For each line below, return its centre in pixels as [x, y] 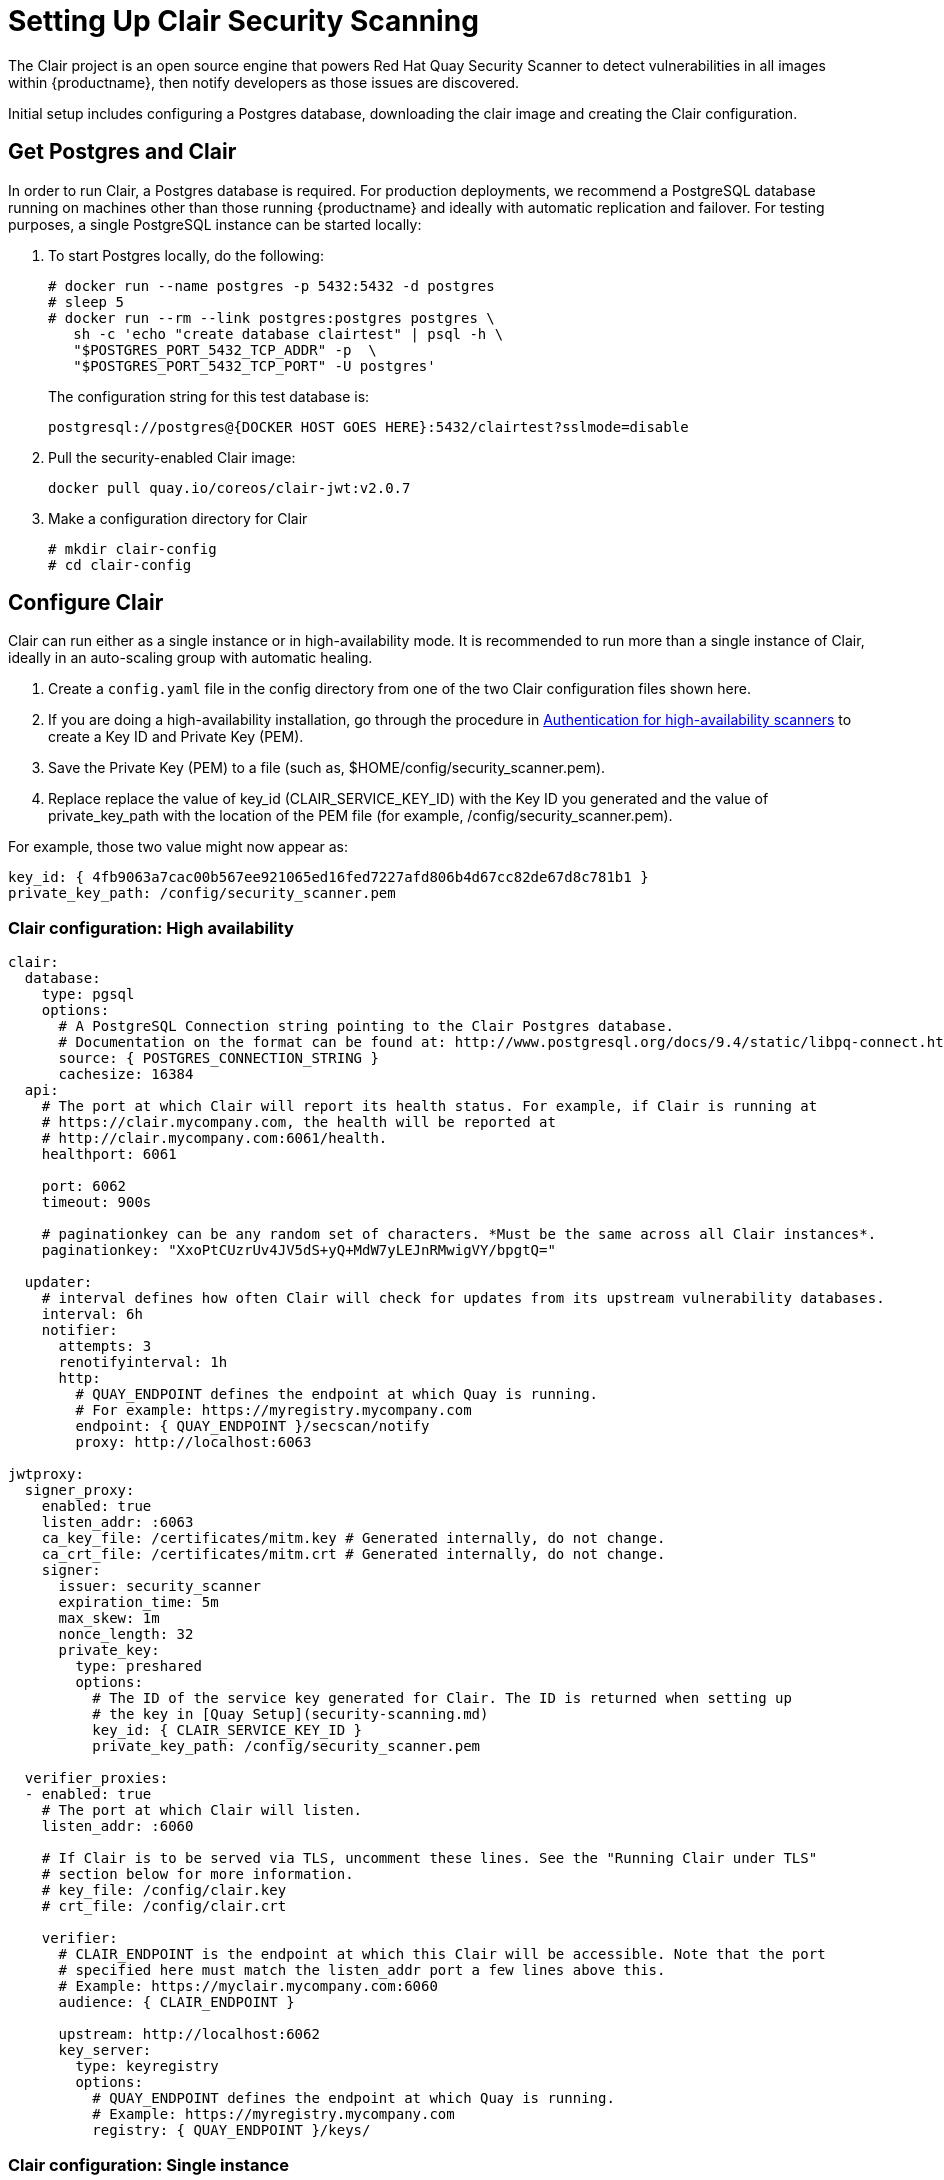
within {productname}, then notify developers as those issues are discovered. [264, 82]
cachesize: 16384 [126, 1074]
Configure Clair [86, 603]
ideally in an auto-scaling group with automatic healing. [190, 658]
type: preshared [138, 1666]
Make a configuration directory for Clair [178, 518]
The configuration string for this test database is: [209, 396]
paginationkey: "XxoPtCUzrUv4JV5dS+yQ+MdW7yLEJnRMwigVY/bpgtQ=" [298, 1250]
